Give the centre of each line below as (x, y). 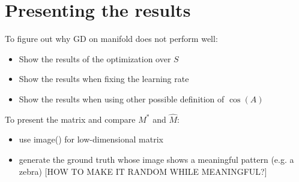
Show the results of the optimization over (95, 58)
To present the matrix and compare (70, 119)
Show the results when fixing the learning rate (104, 79)
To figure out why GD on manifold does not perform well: (111, 39)
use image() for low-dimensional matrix (91, 139)
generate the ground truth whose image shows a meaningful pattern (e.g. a (156, 159)
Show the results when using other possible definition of (122, 98)
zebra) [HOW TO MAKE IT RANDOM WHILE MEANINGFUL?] (143, 171)
